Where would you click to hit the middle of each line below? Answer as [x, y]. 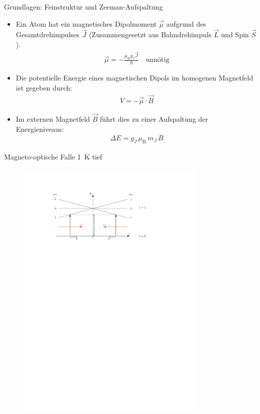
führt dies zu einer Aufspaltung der [154, 118]
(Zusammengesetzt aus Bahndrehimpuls [150, 34]
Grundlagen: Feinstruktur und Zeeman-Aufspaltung [83, 7]
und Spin [235, 34]
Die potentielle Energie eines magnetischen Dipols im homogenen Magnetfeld [135, 78]
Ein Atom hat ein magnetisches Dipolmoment [86, 23]
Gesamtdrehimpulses [48, 34]
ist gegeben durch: [44, 87]
